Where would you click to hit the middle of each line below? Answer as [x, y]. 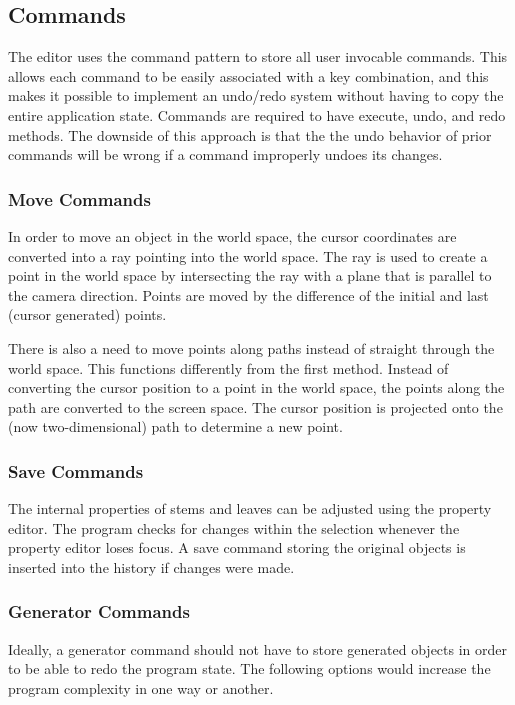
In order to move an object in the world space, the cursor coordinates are [232, 235]
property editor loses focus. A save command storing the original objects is [237, 547]
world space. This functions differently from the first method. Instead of [228, 367]
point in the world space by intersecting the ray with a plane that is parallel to [250, 275]
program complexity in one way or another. [141, 687]
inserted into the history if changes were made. [151, 566]
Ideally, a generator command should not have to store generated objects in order [258, 648]
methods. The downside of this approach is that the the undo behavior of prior [250, 134]
